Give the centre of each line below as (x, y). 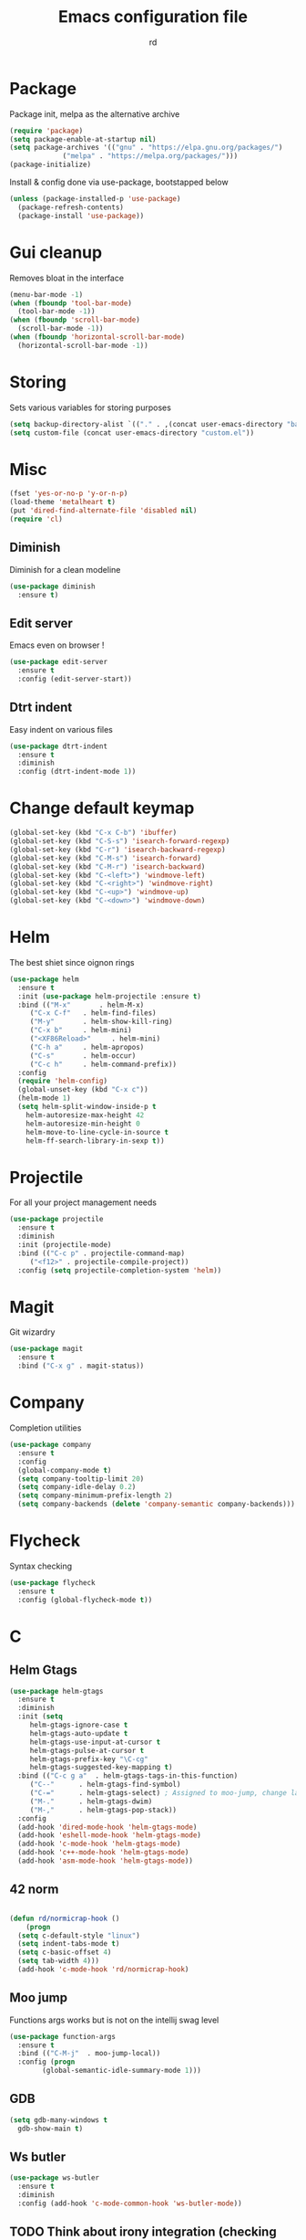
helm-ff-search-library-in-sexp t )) (96, 1141)
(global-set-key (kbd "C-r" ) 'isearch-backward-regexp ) (117, 850)
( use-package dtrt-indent (58, 746)
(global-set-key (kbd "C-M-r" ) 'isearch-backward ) (107, 866)
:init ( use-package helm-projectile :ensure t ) (110, 996)
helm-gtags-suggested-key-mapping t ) (101, 1768)
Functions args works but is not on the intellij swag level (114, 2020)
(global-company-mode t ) (65, 1470)
